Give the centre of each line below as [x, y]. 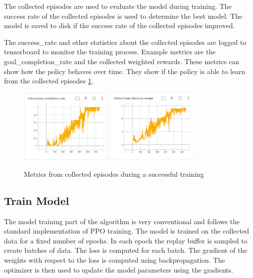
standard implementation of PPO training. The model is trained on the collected [126, 231]
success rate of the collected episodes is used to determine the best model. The [123, 16]
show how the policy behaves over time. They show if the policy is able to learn [125, 71]
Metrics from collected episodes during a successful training [114, 174]
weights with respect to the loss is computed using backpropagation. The [115, 259]
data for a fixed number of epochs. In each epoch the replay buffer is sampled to [126, 240]
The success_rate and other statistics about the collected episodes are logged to [125, 42]
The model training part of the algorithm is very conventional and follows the [122, 221]
